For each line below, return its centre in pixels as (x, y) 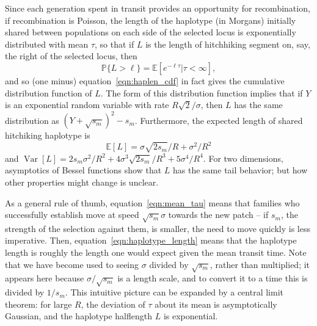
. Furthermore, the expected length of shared (219, 120)
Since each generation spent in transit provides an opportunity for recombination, (158, 8)
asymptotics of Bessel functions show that (83, 170)
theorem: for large (38, 304)
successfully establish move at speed (72, 215)
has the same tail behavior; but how (240, 170)
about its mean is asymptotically (216, 304)
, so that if (115, 44)
